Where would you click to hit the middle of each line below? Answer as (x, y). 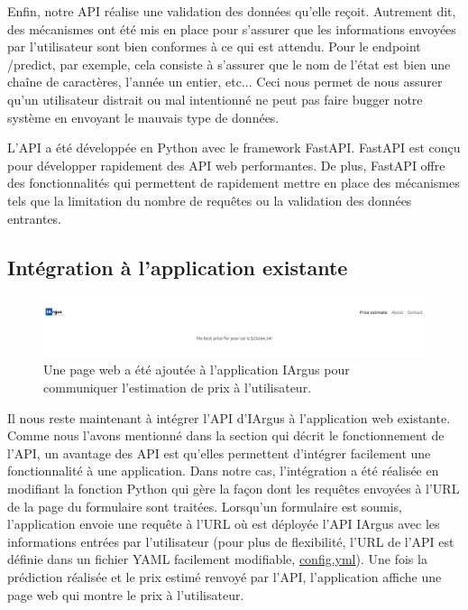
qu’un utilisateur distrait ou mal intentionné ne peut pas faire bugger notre (215, 99)
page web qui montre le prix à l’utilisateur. (126, 594)
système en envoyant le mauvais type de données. (143, 117)
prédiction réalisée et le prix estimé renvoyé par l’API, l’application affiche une (225, 576)
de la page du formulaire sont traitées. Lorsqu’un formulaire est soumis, (205, 506)
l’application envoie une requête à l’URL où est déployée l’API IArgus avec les (224, 524)
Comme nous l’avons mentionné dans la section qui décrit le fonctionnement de (226, 435)
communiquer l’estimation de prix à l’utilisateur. (178, 387)
